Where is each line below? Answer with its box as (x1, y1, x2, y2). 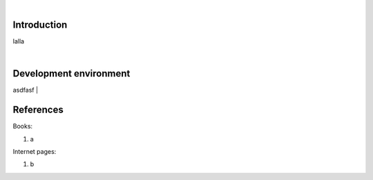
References (12, 104, 64, 116)
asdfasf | (12, 86, 38, 94)
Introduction (12, 19, 68, 30)
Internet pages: (12, 147, 57, 155)
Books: (12, 122, 33, 130)
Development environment (12, 68, 131, 79)
